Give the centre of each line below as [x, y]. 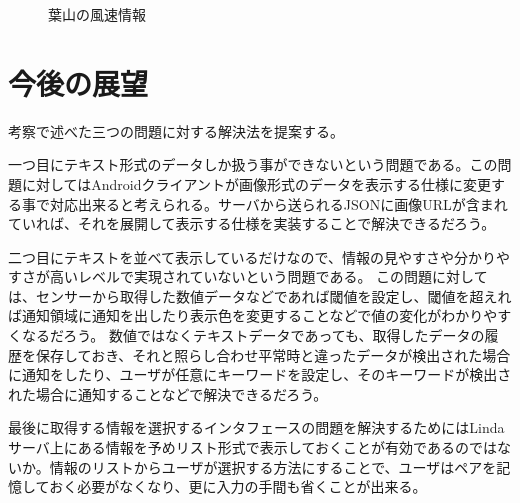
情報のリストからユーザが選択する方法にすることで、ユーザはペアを [273, 466]
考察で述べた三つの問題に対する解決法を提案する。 [176, 130]
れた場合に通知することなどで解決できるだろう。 [168, 393]
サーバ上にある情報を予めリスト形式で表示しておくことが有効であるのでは [252, 447]
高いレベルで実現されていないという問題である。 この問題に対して [268, 276]
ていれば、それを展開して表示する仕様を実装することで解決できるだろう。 [252, 223]
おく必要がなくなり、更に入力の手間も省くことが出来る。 [238, 486]
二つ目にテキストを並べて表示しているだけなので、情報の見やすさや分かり [252, 256]
